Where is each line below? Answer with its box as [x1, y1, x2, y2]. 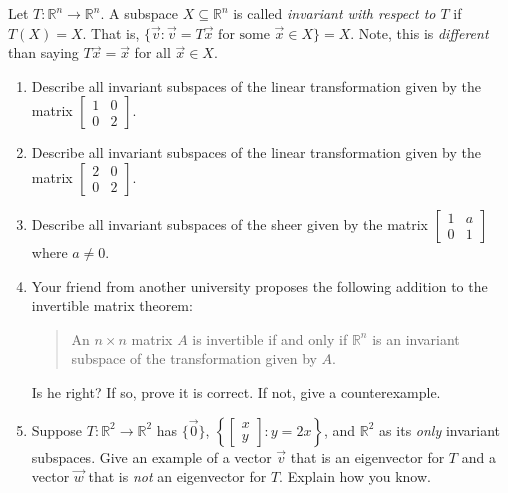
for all [134, 42, 171, 63]
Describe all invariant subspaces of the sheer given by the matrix [31, 213, 429, 234]
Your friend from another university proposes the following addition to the [31, 275, 488, 296]
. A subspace [100, 3, 179, 23]
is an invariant [372, 328, 460, 349]
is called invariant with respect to [233, 3, 436, 23]
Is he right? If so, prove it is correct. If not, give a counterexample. [31, 381, 441, 402]
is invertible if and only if [192, 328, 348, 349]
